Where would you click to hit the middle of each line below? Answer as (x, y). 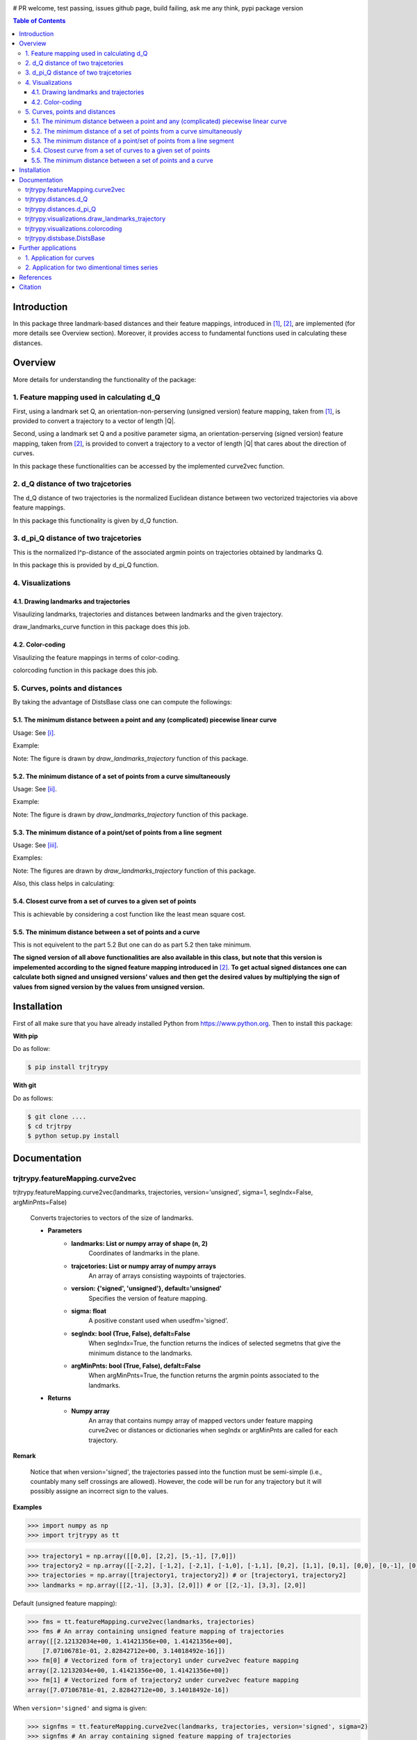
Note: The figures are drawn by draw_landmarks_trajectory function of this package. (134, 871)
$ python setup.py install (73, 1136)
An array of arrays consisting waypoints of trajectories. (167, 1275)
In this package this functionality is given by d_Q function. (96, 520)
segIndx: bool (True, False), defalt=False (131, 1334)
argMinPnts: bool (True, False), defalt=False (136, 1366)
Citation (30, 287)
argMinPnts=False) (40, 1202)
